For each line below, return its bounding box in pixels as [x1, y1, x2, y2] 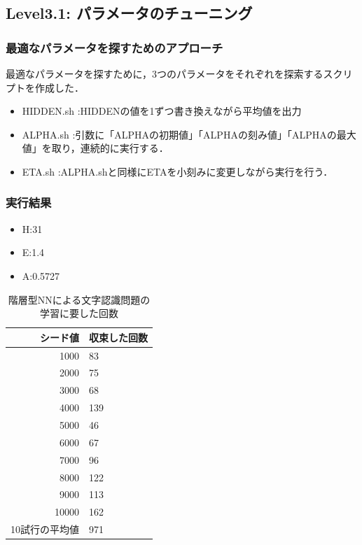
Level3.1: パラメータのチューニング [6, 2, 253, 24]
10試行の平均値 [11, 522, 79, 537]
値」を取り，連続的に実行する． [22, 141, 169, 155]
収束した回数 [89, 330, 148, 344]
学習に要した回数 [40, 306, 118, 320]
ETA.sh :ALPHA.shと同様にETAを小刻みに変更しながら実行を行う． [22, 164, 333, 178]
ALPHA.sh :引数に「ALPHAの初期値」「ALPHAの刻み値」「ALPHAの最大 [22, 127, 356, 141]
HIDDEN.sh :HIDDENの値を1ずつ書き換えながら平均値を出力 [22, 104, 302, 118]
